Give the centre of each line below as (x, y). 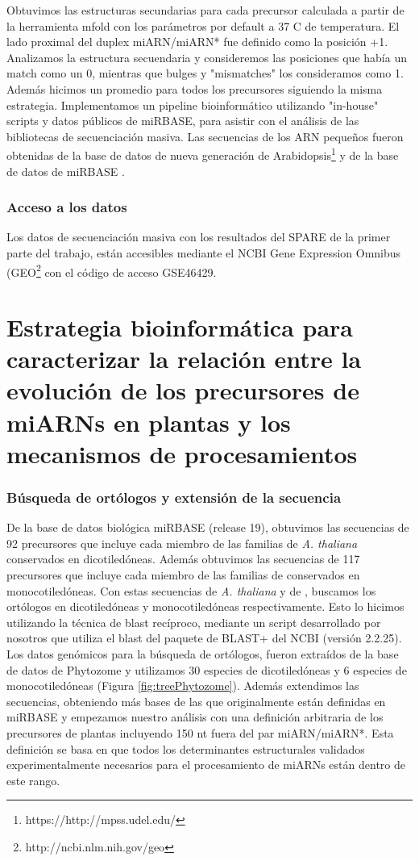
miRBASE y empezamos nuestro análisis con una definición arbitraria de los (195, 717)
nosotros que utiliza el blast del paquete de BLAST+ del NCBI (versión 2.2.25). (204, 638)
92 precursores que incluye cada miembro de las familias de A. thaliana (182, 543)
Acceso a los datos (67, 207)
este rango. (33, 780)
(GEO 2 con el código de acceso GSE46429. (112, 270)
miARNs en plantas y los (149, 422)
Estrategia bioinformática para (180, 327)
